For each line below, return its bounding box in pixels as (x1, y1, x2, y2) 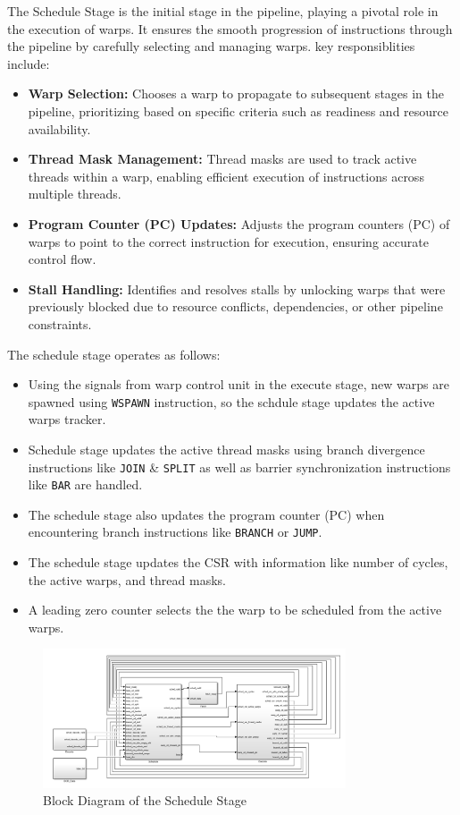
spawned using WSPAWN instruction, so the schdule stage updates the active (28, 392, 435, 411)
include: (7, 54, 50, 72)
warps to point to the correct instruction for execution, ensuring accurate (28, 232, 429, 250)
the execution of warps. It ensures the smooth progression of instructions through (7, 19, 453, 38)
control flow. (28, 250, 96, 268)
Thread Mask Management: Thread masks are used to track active (28, 149, 417, 168)
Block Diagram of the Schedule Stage (43, 791, 247, 810)
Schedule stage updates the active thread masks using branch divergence (28, 439, 425, 458)
